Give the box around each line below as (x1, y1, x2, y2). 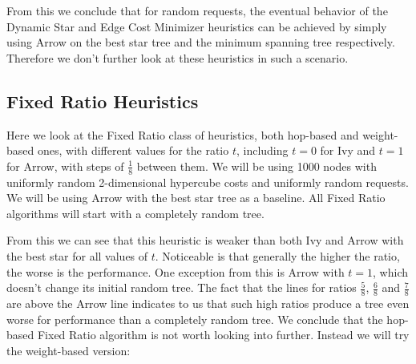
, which (373, 263, 409, 280)
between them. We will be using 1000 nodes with (136, 157, 377, 174)
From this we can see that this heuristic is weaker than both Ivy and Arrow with (6, 232, 404, 249)
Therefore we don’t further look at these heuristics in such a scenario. (6, 49, 349, 66)
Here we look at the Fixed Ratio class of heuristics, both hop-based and (6, 126, 359, 143)
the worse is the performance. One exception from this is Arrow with (6, 263, 345, 280)
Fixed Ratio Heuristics (6, 88, 199, 113)
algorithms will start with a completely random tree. (6, 204, 265, 221)
